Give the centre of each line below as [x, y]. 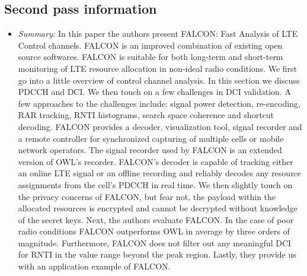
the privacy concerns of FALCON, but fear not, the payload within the [147, 196]
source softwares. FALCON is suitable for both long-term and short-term [151, 57]
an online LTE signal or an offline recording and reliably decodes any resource [160, 173]
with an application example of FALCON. [94, 266]
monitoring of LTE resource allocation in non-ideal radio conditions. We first [158, 68]
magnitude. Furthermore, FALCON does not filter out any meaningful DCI [155, 242]
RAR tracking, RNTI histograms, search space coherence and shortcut [146, 115]
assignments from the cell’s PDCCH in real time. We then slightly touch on [155, 184]
